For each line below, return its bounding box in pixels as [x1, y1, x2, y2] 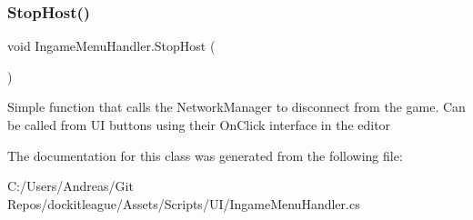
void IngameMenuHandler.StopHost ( [7, 36, 216, 55]
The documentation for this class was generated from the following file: [7, 145, 403, 165]
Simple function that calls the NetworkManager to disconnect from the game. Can [7, 97, 466, 116]
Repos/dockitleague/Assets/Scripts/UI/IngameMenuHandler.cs [7, 194, 360, 213]
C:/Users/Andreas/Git [7, 176, 134, 195]
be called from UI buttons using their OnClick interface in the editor [7, 115, 391, 134]
